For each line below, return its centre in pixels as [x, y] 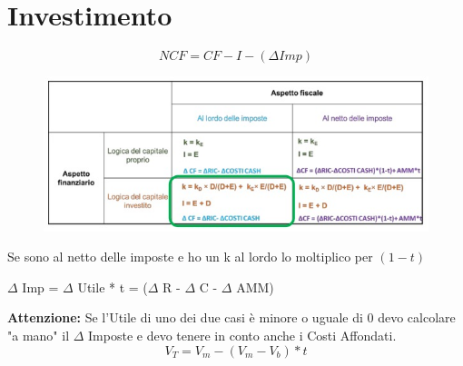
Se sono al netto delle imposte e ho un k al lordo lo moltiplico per [190, 257]
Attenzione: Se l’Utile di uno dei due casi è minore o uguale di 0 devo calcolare [231, 317]
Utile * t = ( [113, 287]
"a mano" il [39, 335]
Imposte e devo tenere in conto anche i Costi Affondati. [242, 335]
